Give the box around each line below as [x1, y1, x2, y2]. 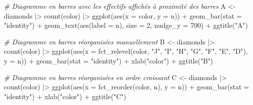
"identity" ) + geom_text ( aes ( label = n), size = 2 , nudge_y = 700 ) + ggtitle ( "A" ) [4, 20, 248, 30]
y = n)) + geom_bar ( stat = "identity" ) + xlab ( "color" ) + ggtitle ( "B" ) [4, 55, 214, 65]
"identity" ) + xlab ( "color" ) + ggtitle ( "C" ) [4, 91, 126, 101]
